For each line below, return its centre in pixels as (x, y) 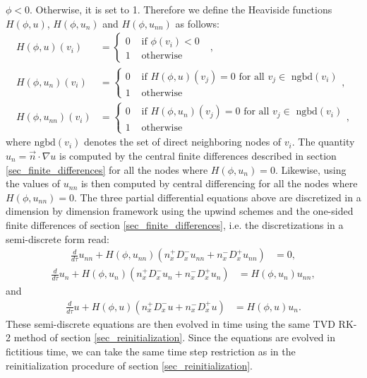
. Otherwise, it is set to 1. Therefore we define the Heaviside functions (181, 9)
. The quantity (323, 142)
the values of (33, 183)
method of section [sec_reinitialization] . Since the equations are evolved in (174, 337)
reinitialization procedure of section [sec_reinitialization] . (129, 365)
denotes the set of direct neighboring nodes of (182, 142)
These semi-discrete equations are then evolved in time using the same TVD (170, 323)
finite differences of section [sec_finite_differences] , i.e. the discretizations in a (175, 224)
